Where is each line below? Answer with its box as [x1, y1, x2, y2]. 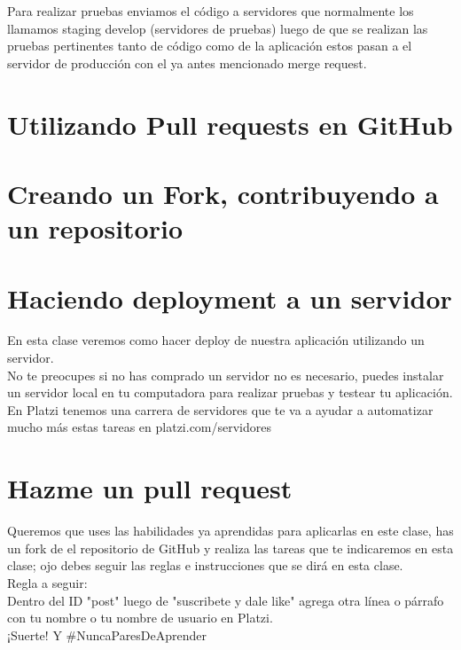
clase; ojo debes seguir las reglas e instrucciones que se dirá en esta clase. [7, 556, 403, 575]
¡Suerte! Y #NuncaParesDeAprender [7, 625, 207, 644]
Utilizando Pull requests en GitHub [7, 106, 453, 142]
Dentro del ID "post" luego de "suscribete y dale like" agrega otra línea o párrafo [7, 591, 444, 609]
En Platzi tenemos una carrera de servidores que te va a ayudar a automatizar [7, 400, 434, 419]
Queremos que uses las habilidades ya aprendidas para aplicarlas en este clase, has [7, 521, 454, 540]
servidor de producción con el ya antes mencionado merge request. [7, 53, 367, 72]
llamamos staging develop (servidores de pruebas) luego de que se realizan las [7, 19, 428, 37]
